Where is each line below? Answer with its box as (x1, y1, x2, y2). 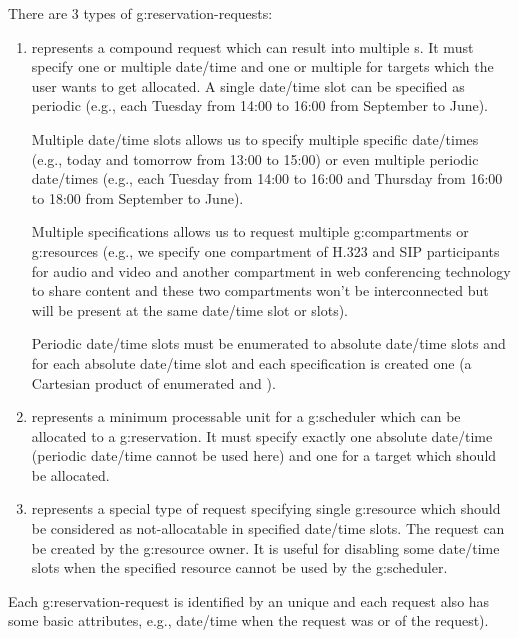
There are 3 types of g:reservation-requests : (8, 3, 273, 23)
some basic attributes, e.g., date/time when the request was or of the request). (8, 610, 489, 631)
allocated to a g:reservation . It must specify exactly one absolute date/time (31, 425, 493, 446)
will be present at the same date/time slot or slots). (31, 299, 348, 320)
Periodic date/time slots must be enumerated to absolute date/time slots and (31, 333, 506, 354)
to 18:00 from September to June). (31, 187, 244, 208)
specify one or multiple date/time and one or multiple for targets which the (31, 56, 494, 77)
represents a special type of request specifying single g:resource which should (31, 498, 501, 519)
